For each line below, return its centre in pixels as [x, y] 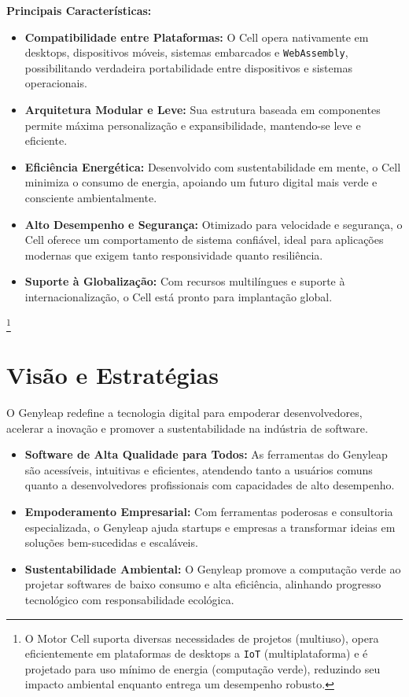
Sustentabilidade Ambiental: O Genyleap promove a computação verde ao [213, 568]
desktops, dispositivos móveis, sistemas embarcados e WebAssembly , [186, 52]
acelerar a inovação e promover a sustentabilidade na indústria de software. [187, 428]
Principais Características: [79, 10]
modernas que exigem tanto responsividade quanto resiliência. [174, 254]
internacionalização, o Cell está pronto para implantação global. [179, 296]
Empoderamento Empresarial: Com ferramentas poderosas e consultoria [209, 511]
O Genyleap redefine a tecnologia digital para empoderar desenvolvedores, [184, 413]
